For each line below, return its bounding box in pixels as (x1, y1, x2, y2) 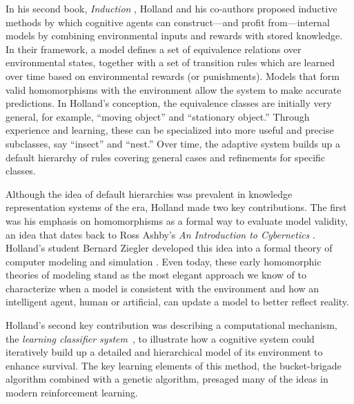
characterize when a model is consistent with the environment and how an (6, 281, 319, 295)
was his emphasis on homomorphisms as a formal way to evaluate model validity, (6, 213, 348, 228)
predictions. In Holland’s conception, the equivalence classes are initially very (6, 96, 332, 110)
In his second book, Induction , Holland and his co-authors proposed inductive (6, 1, 337, 15)
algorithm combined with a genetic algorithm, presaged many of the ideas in (6, 372, 328, 386)
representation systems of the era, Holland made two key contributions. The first (6, 200, 347, 214)
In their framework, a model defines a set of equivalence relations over (6, 41, 302, 56)
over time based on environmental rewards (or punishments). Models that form (6, 68, 340, 83)
